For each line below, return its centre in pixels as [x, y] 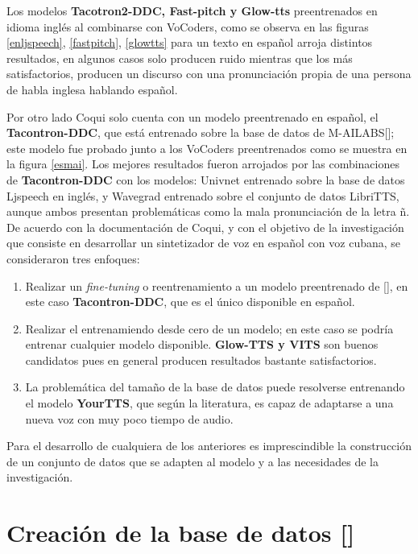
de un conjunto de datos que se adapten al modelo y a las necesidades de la [192, 461]
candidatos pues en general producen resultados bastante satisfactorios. [201, 360]
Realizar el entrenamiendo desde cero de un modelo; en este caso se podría [209, 328]
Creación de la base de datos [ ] [181, 533]
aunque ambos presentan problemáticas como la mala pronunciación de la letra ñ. [208, 211]
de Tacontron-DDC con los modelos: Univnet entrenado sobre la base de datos [206, 179]
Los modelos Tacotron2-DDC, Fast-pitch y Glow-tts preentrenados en [192, 10]
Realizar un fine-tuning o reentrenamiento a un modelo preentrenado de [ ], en [217, 285]
